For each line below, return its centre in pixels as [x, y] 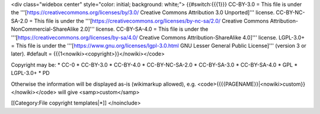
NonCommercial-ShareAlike [45, 29]
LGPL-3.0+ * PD [30, 73]
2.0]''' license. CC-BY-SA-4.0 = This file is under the [144, 29]
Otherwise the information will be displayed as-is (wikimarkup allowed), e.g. [104, 84]
